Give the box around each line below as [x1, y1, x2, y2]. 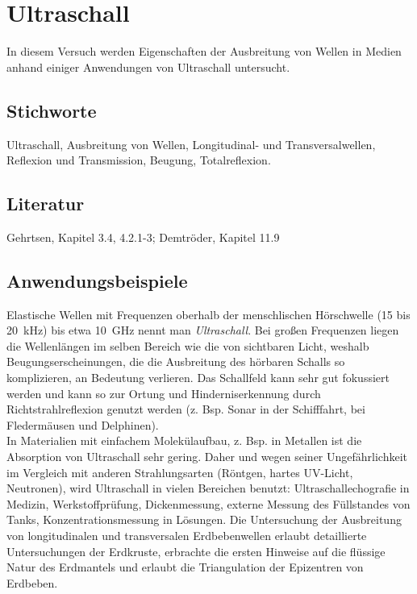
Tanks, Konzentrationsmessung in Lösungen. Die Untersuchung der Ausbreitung [6, 511, 402, 528]
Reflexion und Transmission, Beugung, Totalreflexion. [6, 152, 271, 168]
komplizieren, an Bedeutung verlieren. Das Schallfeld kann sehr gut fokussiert [6, 369, 390, 386]
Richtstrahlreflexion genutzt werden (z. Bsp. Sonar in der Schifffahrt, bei [6, 401, 365, 417]
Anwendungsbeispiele [6, 268, 188, 293]
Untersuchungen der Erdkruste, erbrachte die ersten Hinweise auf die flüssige [6, 542, 386, 559]
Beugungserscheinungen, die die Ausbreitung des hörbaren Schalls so [6, 353, 345, 370]
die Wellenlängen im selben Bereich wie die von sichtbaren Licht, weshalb [6, 337, 369, 354]
